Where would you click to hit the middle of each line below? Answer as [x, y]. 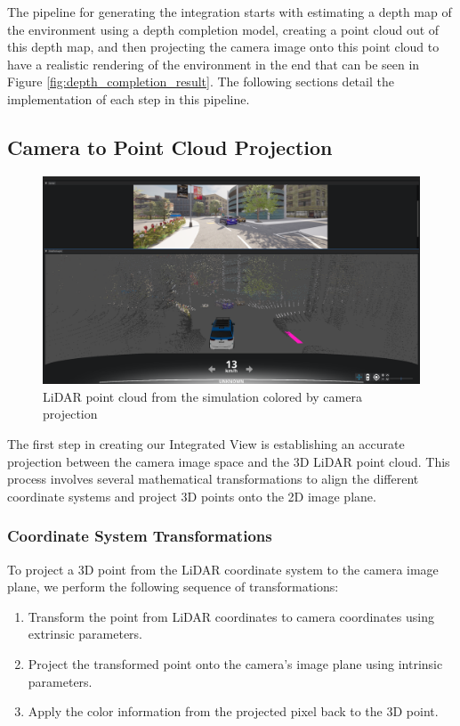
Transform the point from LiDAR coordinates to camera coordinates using [231, 616]
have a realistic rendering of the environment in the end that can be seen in [214, 64]
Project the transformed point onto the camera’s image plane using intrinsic [235, 664]
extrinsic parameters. [85, 634]
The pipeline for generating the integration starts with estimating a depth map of [230, 12]
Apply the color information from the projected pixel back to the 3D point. [233, 711]
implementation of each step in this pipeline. [129, 98]
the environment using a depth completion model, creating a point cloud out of [223, 29]
